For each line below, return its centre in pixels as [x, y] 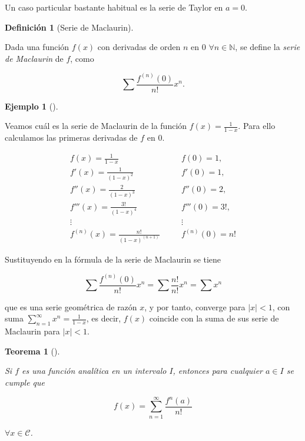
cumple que [25, 382]
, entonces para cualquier [218, 371]
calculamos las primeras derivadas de [71, 137]
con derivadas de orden [139, 47]
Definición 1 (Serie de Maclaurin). [69, 27]
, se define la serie [268, 47]
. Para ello [257, 126]
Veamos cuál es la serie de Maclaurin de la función [96, 126]
